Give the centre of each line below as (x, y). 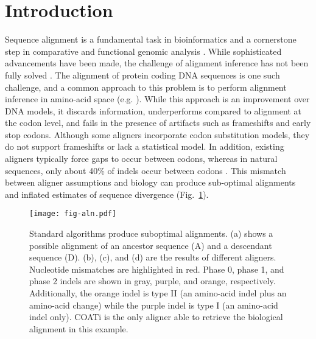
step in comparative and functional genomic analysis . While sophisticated (143, 51)
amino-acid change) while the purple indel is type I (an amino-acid (154, 305)
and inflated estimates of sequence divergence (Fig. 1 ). (107, 194)
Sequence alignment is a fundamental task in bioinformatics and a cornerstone (151, 39)
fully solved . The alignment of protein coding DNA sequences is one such (142, 75)
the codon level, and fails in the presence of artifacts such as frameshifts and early (158, 123)
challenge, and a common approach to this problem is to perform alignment (146, 87)
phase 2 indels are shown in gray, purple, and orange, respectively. (153, 281)
